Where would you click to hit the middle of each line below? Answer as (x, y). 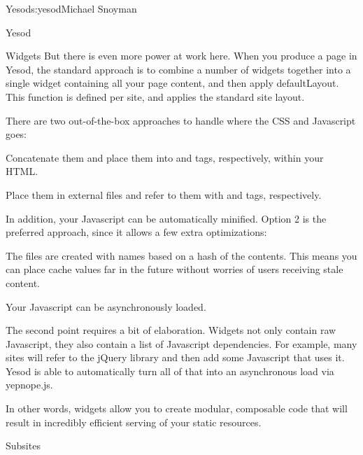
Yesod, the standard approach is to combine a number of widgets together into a (178, 69)
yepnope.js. (29, 385)
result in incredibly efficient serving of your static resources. (134, 422)
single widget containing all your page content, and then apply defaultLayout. (172, 83)
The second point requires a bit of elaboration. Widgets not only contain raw (171, 330)
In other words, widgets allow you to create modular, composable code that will (177, 408)
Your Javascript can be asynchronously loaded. (106, 306)
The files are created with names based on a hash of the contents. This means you (181, 255)
